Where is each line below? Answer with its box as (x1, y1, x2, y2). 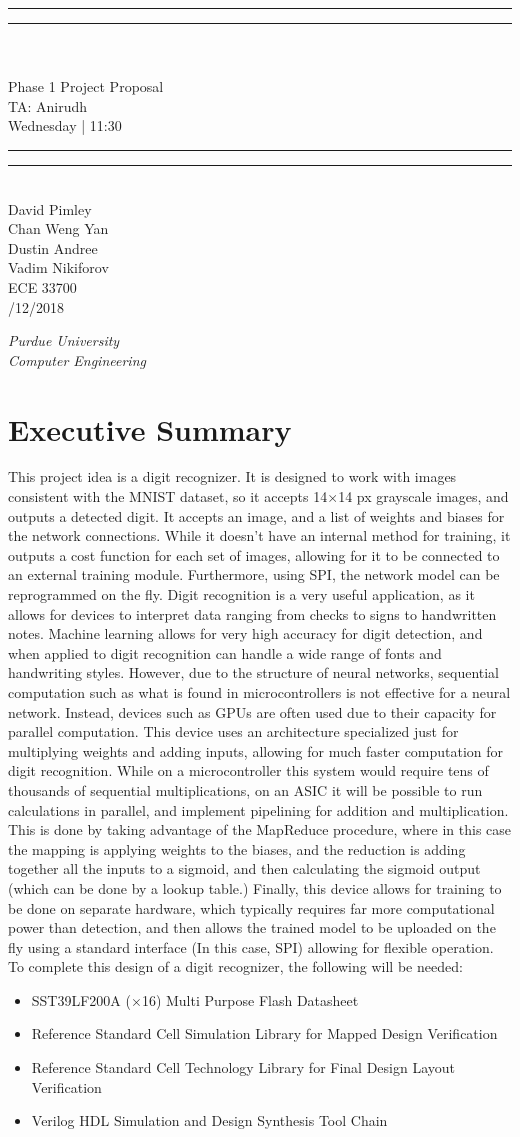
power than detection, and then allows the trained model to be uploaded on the (8, 917, 496, 938)
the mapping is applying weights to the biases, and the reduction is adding (8, 838, 466, 859)
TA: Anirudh (8, 95, 88, 116)
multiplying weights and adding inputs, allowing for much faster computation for (8, 740, 504, 761)
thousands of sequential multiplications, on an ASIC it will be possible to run (8, 779, 483, 800)
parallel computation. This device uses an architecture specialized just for (8, 721, 459, 742)
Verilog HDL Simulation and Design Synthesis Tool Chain (31, 1110, 388, 1131)
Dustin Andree (8, 237, 98, 258)
